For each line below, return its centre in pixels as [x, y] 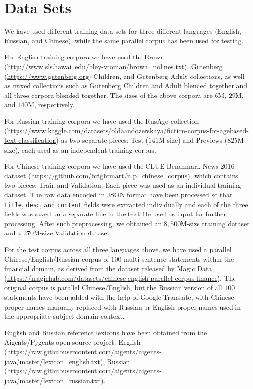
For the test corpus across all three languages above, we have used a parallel [118, 249]
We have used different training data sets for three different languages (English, [123, 31]
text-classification [30, 140]
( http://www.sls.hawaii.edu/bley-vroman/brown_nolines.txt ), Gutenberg [114, 66]
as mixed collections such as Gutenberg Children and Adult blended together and [126, 86]
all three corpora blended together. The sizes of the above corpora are [108, 95]
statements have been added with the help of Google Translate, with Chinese [119, 297]
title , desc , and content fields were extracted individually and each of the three [126, 204]
